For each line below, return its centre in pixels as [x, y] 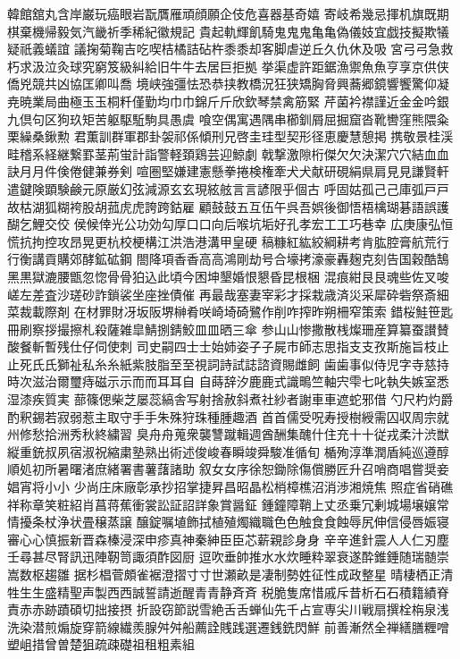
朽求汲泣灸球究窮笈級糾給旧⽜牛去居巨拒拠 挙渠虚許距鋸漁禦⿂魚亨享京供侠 [228, 66]
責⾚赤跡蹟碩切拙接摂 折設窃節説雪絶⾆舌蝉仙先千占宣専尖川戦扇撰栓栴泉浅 [228, 609]
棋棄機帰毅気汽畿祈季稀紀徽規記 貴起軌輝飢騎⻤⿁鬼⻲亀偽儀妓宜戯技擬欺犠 [228, 31]
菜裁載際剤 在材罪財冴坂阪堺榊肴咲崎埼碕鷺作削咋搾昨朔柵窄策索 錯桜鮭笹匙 [230, 312]
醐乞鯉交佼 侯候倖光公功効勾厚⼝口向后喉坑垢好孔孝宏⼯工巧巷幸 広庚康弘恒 [230, 224]
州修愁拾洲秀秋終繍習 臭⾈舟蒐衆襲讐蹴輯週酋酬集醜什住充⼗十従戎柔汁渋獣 [228, 434]
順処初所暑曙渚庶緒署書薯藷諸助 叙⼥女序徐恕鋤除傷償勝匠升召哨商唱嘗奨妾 [228, 469]
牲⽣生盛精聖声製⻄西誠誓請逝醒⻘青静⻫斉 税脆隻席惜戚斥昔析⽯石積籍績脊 [228, 591]
